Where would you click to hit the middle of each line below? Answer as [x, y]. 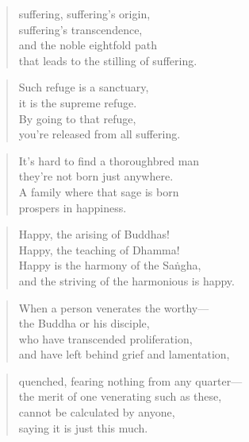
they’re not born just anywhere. [96, 176]
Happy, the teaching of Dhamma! [99, 249]
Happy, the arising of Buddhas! [94, 234]
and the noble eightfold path [88, 45]
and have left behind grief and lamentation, [124, 354]
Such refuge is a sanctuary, [84, 87]
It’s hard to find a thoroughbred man [109, 160]
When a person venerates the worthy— [114, 307]
